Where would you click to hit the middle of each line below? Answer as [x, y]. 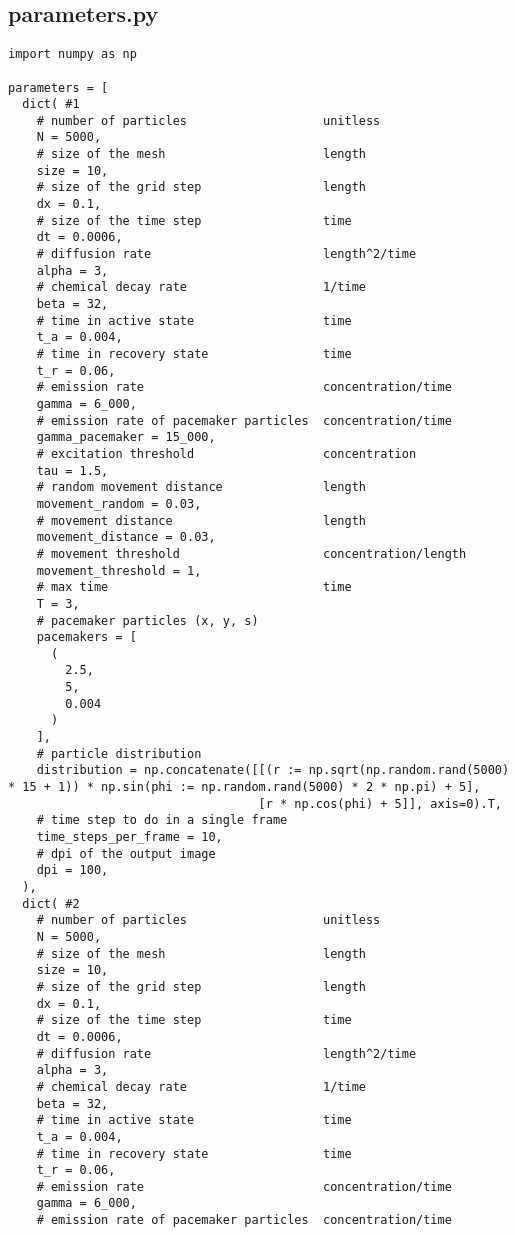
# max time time [194, 587]
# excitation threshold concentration [226, 453]
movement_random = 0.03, [119, 503]
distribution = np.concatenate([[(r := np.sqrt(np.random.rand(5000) [273, 770]
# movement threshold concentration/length [251, 553]
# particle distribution [119, 753]
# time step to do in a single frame [162, 820]
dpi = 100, [72, 870]
